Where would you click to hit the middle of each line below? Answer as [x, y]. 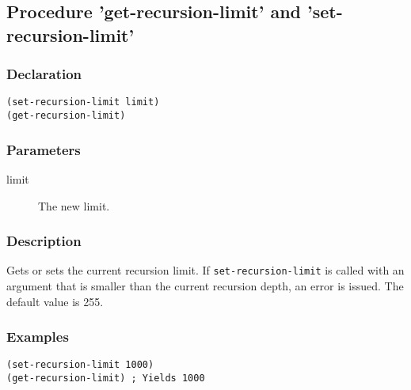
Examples [38, 337]
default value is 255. [55, 301]
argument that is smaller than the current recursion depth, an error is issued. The [205, 285]
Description [44, 241]
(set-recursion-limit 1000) [80, 365]
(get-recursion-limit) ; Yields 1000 [106, 379]
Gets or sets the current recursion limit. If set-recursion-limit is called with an [205, 270]
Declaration [44, 74]
